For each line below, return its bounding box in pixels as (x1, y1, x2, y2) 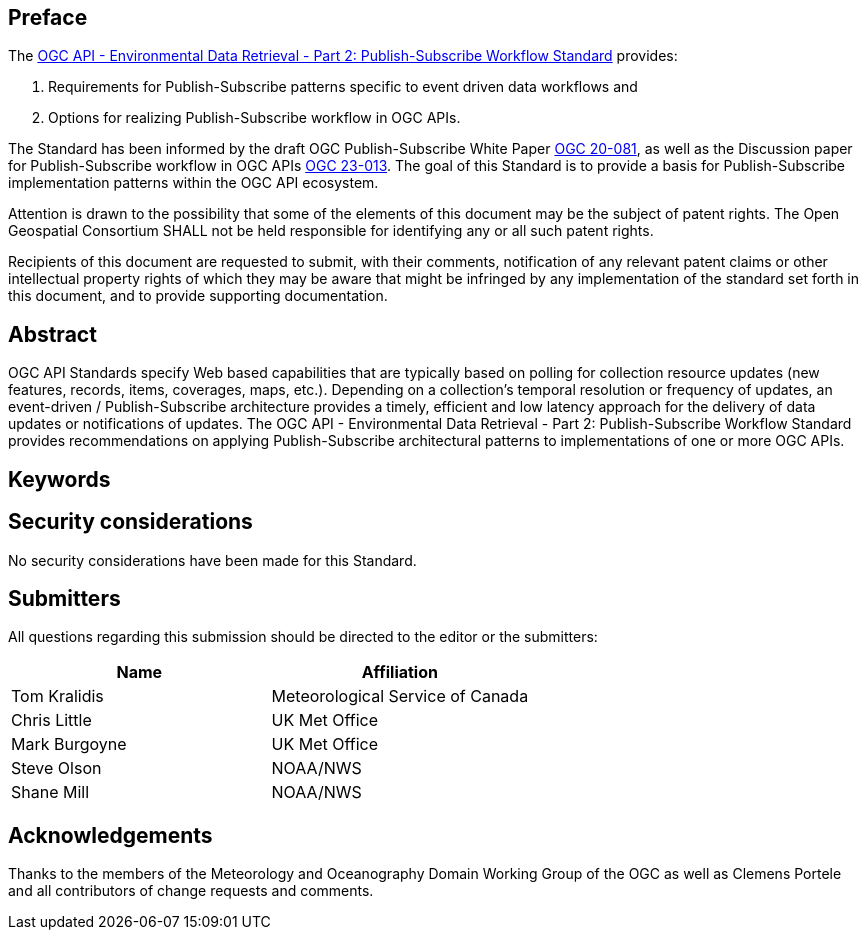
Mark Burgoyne (11, 734, 127, 755)
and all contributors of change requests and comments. (8, 882, 374, 900)
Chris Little (11, 710, 92, 731)
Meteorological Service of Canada (271, 686, 529, 707)
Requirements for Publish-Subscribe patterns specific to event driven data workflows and (48, 78, 638, 96)
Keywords (8, 466, 111, 492)
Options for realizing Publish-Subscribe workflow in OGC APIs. (48, 109, 461, 127)
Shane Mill (11, 782, 90, 803)
